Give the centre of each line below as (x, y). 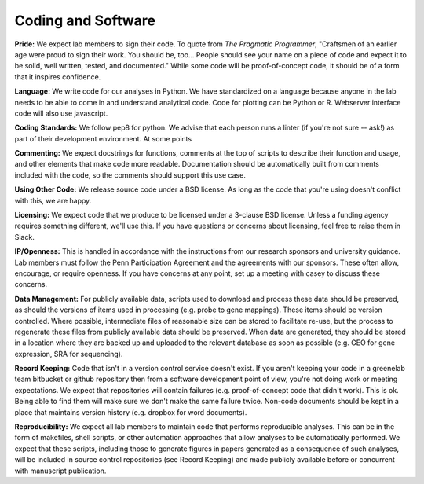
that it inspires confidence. (58, 77)
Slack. (24, 236)
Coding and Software (85, 20)
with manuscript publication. (60, 471)
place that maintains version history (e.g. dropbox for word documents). (131, 412)
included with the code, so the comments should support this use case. (130, 175)
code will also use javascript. (61, 113)
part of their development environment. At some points (103, 138)
